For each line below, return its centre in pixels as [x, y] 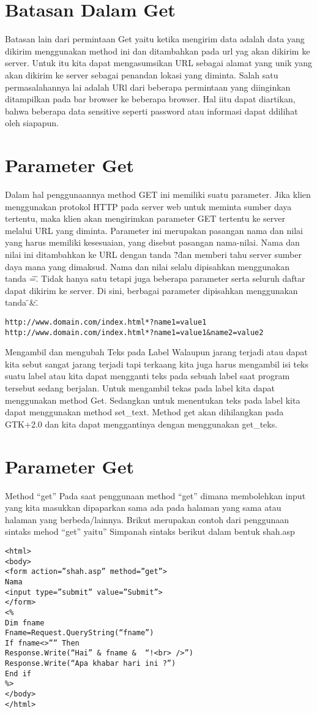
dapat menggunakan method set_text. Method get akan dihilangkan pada [144, 412]
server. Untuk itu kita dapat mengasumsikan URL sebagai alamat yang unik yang [159, 63]
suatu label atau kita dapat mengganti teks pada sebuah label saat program [147, 376]
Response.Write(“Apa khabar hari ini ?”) [91, 664]
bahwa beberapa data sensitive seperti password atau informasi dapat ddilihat [151, 111]
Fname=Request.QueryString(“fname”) [80, 633]
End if [18, 673]
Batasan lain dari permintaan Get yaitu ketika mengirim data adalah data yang [155, 39]
